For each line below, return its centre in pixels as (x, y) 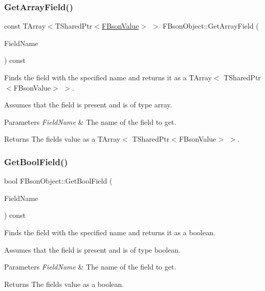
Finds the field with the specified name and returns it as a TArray (108, 77)
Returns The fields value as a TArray (62, 139)
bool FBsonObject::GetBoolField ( (58, 181)
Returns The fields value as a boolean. (64, 284)
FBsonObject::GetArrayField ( (211, 26)
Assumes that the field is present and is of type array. (88, 105)
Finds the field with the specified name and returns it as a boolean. (110, 232)
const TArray (25, 26)
